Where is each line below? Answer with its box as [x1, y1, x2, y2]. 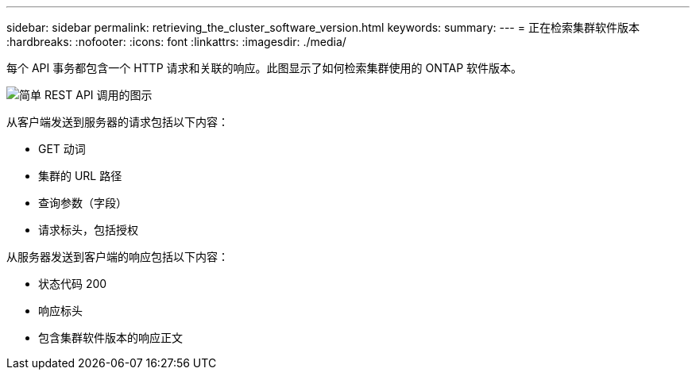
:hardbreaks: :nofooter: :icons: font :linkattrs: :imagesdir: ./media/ [6, 35, 346, 48]
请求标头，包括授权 [38, 223, 138, 236]
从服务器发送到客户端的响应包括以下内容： [6, 250, 229, 263]
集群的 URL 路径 [38, 169, 122, 182]
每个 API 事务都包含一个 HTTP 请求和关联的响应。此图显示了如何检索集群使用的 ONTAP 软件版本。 [6, 61, 523, 75]
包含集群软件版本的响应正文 [38, 331, 183, 344]
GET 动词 [38, 142, 86, 155]
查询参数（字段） [38, 196, 127, 209]
